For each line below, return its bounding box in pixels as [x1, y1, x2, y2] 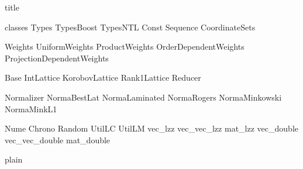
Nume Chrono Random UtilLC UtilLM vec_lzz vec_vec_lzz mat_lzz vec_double [5, 122, 298, 134]
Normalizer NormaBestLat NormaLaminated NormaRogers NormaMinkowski [5, 91, 282, 103]
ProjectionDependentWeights [5, 51, 109, 64]
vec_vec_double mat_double [5, 133, 111, 146]
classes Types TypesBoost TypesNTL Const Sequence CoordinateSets [5, 20, 256, 33]
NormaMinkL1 [5, 102, 57, 115]
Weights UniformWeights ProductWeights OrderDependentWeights [5, 40, 245, 53]
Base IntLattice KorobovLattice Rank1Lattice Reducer [5, 71, 201, 84]
